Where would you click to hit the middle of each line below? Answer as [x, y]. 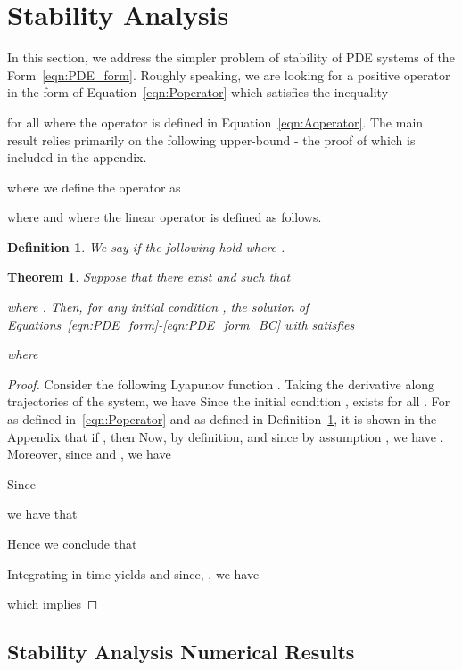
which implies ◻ [53, 604]
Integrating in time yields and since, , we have [133, 573]
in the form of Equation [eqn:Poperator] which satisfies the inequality [198, 92]
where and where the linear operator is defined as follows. [165, 217]
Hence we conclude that [72, 543]
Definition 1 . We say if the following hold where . [146, 246]
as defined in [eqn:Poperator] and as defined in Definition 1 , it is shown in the [222, 419]
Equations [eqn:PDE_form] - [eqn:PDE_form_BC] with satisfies [181, 324]
